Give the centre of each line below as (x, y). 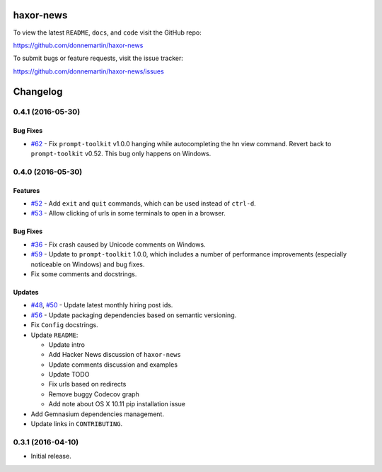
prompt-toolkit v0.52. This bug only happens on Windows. (121, 154)
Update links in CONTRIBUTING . (77, 424)
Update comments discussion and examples (113, 365)
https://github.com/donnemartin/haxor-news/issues (88, 71)
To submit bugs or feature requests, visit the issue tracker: (98, 58)
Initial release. (51, 456)
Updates (26, 292)
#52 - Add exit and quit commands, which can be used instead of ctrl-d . (143, 203)
